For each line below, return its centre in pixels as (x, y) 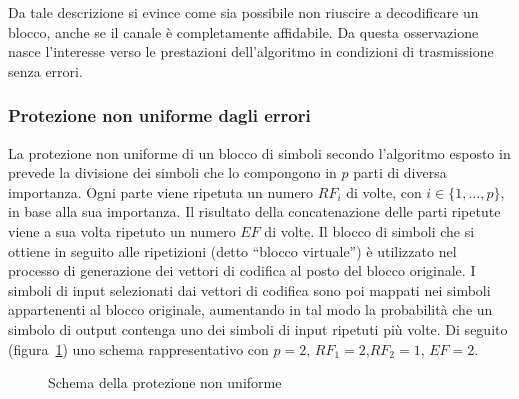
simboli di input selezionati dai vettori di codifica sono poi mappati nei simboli (249, 289)
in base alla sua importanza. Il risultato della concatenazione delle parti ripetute (254, 211)
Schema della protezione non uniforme (165, 382)
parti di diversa (400, 172)
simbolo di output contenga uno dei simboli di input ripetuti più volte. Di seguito (258, 328)
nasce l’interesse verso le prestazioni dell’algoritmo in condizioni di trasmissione (251, 51)
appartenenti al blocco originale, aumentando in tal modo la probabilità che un (250, 309)
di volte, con (384, 191)
